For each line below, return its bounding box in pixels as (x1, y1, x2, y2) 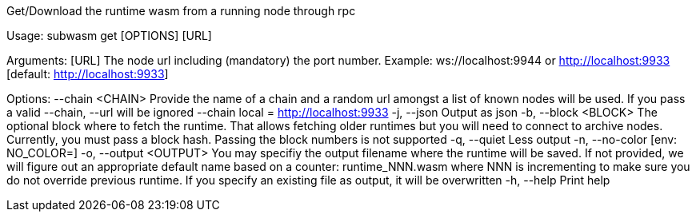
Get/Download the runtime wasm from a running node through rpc (6, 4, 356, 18)
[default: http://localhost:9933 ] (6, 67, 169, 81)
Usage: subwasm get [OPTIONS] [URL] (6, 29, 212, 42)
